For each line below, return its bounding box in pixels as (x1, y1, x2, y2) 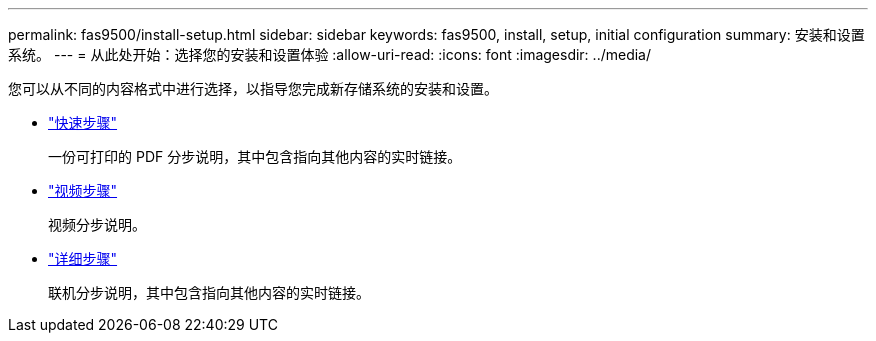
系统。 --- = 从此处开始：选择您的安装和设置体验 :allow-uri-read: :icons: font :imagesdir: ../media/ (8, 46, 652, 63)
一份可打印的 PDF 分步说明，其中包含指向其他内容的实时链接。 (48, 148, 462, 165)
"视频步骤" (48, 182, 118, 199)
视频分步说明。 (48, 216, 146, 233)
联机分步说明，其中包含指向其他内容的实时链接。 (48, 284, 370, 301)
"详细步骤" (48, 250, 118, 267)
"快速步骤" (48, 114, 118, 131)
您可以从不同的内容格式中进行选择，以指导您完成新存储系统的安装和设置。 (8, 80, 498, 97)
